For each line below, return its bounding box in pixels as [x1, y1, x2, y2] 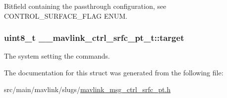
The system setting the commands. [4, 51, 110, 61]
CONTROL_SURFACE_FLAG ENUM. [4, 10, 128, 21]
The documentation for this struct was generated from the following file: [4, 67, 224, 77]
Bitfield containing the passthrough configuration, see [4, 1, 167, 11]
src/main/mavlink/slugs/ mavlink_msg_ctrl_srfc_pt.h [4, 84, 171, 94]
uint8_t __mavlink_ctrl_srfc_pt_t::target [4, 32, 184, 44]
